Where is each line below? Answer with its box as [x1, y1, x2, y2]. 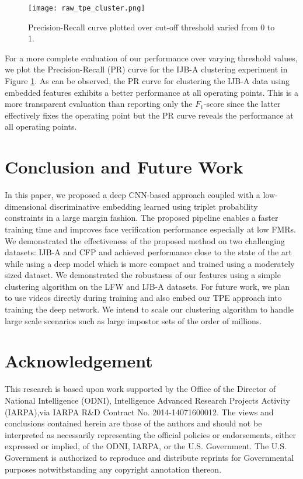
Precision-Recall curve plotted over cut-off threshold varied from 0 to [28, 20, 275, 33]
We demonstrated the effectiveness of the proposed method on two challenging [5, 234, 285, 247]
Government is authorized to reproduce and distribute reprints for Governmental [5, 451, 294, 463]
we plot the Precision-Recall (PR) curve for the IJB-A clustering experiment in [5, 63, 288, 75]
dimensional [5, 200, 47, 212]
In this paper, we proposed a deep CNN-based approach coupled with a [5, 189, 260, 201]
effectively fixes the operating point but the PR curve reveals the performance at [5, 109, 294, 121]
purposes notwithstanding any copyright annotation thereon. [5, 463, 222, 475]
